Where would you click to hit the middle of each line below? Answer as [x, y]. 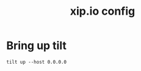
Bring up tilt [37, 46]
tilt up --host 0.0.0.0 [37, 62]
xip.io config [103, 11]
